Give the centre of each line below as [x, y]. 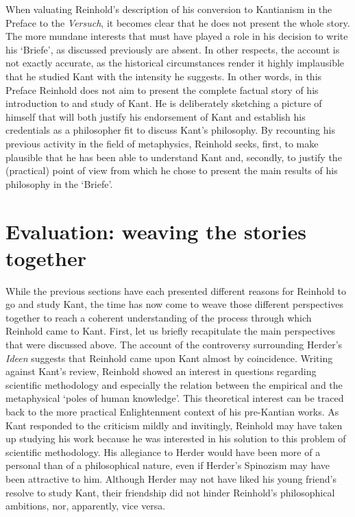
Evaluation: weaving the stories [156, 231]
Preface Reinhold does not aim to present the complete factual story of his [162, 89]
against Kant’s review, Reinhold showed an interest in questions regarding [161, 371]
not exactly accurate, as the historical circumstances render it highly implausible [175, 63]
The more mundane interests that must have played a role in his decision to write [177, 36]
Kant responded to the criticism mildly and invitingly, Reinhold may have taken [174, 425]
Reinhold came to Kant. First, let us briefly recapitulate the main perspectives [171, 331]
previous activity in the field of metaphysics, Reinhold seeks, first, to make [162, 143]
